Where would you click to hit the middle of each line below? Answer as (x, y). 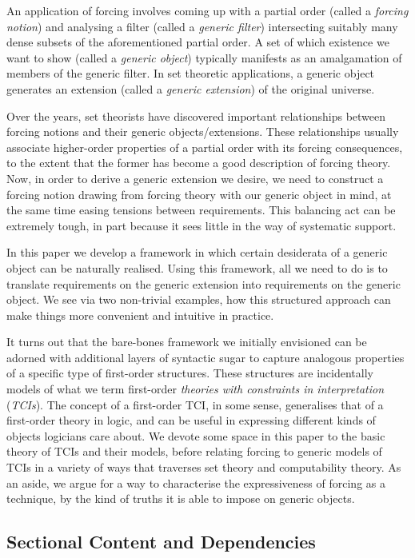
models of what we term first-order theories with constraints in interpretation (196, 389)
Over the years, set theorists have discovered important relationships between (196, 116)
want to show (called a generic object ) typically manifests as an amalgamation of (204, 57)
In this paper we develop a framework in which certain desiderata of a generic (197, 252)
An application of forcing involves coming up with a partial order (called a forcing (207, 10)
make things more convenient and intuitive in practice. (140, 315)
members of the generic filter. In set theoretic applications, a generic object (191, 73)
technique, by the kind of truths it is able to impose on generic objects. (181, 498)
